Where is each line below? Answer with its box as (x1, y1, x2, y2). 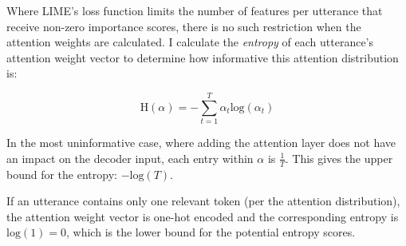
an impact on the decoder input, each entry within (6, 149, 254, 166)
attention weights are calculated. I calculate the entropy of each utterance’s (6, 34, 374, 50)
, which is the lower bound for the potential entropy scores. (66, 224, 356, 240)
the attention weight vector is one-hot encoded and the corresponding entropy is (6, 208, 399, 224)
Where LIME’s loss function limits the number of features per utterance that (6, 2, 383, 18)
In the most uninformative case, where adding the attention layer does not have (6, 134, 396, 151)
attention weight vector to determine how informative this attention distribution (6, 49, 399, 65)
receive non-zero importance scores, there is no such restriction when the (6, 18, 361, 34)
